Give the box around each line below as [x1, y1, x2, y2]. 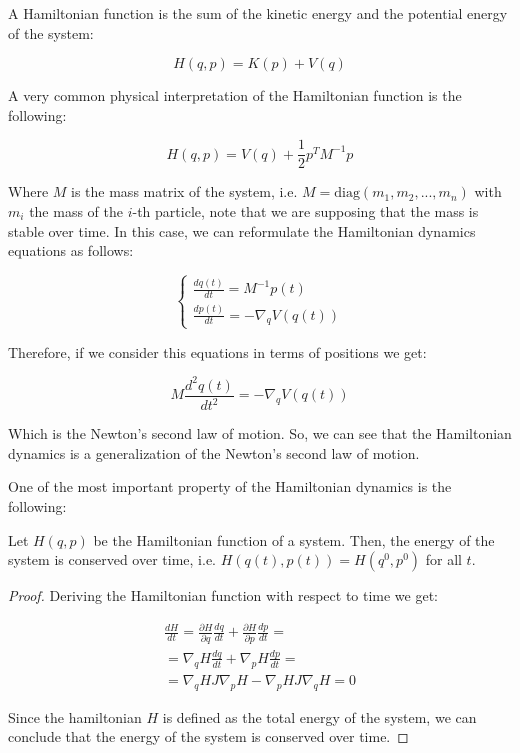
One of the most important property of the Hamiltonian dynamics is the [8, 476, 452, 497]
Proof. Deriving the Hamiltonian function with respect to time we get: [8, 585, 439, 606]
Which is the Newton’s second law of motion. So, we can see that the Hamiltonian [8, 423, 512, 444]
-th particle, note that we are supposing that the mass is [132, 201, 479, 222]
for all [425, 549, 462, 570]
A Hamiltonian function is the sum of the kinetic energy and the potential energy [8, 3, 508, 23]
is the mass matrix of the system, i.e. [71, 181, 298, 202]
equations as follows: [8, 240, 134, 261]
